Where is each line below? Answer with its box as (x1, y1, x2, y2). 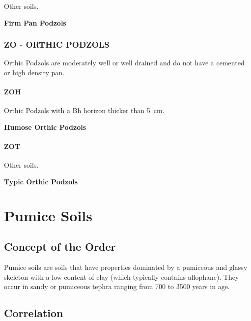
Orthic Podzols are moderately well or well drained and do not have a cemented (4, 58, 245, 68)
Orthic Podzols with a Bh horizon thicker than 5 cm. (4, 105, 165, 116)
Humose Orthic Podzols (4, 121, 86, 132)
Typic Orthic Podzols (4, 176, 78, 186)
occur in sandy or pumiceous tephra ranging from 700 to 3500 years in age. (4, 281, 230, 292)
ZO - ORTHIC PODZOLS (4, 38, 110, 51)
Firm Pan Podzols (4, 17, 66, 28)
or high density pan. (4, 67, 65, 77)
